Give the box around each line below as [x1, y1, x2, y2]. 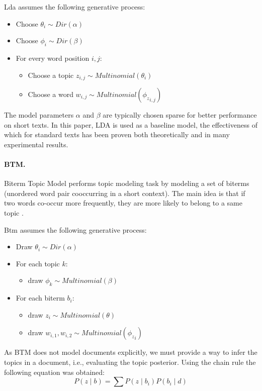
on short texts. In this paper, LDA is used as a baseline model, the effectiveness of [4, 119, 257, 130]
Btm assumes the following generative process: [4, 224, 147, 235]
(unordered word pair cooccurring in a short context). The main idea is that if [4, 187, 245, 198]
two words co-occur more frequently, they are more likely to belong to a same [4, 198, 242, 208]
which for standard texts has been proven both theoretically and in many [4, 129, 230, 140]
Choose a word [28, 89, 73, 100]
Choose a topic [28, 69, 74, 80]
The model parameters [4, 110, 74, 120]
